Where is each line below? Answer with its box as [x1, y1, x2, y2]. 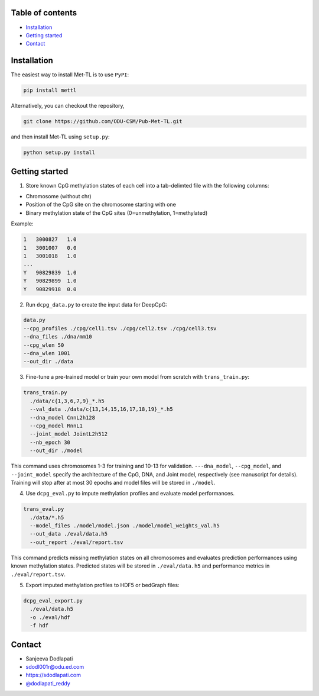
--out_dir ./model [30, 447, 83, 454]
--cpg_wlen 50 [23, 341, 64, 349]
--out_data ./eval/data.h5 [30, 530, 108, 537]
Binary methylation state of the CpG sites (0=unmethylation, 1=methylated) [25, 209, 208, 216]
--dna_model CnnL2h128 [30, 414, 96, 421]
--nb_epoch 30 [30, 439, 71, 446]
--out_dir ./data [23, 358, 74, 365]
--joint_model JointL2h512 [30, 431, 108, 437]
